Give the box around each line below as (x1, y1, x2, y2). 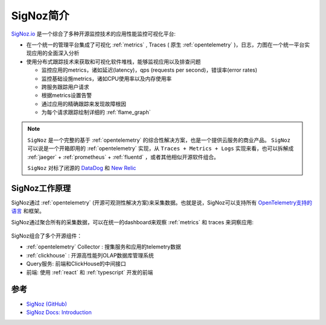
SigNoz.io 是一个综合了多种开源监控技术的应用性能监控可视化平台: (11, 30, 176, 37)
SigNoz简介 (11, 9, 69, 22)
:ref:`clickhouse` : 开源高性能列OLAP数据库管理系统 (26, 251, 154, 259)
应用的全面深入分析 (31, 49, 80, 57)
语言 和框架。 (11, 207, 45, 215)
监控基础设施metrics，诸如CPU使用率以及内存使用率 (41, 75, 172, 82)
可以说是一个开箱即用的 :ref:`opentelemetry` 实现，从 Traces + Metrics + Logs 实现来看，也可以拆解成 (27, 145, 294, 152)
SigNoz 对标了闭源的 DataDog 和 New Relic (27, 165, 136, 172)
